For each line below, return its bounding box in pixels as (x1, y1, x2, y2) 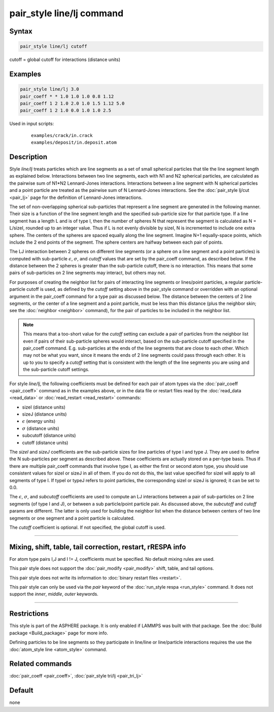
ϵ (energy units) (22, 418, 56, 424)
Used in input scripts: (9, 121, 54, 127)
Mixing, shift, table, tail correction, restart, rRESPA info (9, 543, 186, 551)
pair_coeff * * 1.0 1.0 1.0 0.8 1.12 (20, 93, 114, 99)
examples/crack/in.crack (31, 132, 93, 138)
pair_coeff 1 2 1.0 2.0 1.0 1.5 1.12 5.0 (20, 100, 125, 106)
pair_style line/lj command (9, 8, 124, 19)
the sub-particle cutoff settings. (23, 366, 90, 372)
